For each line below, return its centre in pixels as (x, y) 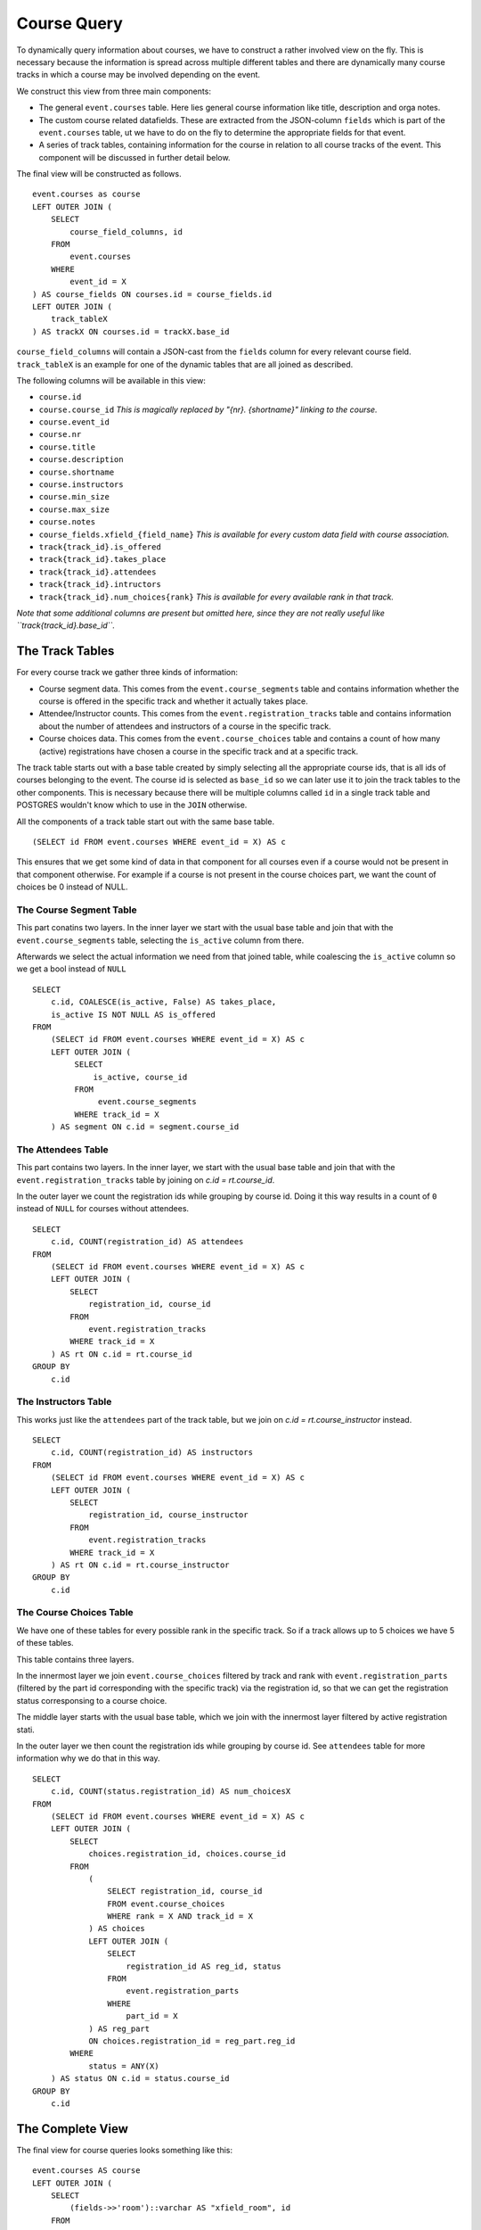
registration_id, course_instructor (168, 1515)
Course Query (70, 23)
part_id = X (152, 2016)
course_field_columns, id (126, 231)
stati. (25, 1730)
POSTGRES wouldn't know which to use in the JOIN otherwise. (132, 805)
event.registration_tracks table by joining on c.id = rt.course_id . (146, 1180)
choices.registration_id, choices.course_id (188, 1854)
